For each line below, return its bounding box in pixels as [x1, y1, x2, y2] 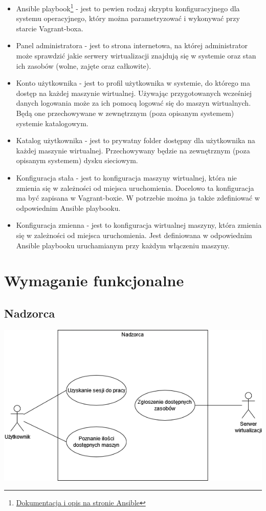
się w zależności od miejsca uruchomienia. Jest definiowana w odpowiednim [16, 229, 252, 240]
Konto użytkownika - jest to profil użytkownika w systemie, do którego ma [16, 77, 251, 88]
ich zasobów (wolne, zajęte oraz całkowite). [16, 60, 151, 71]
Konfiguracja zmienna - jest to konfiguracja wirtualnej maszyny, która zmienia [16, 220, 262, 230]
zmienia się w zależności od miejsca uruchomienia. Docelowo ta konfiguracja [16, 182, 254, 193]
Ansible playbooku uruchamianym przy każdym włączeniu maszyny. [16, 240, 230, 250]
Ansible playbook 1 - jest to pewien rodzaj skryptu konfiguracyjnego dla [16, 2, 240, 13]
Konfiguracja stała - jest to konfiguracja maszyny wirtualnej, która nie [16, 172, 237, 183]
